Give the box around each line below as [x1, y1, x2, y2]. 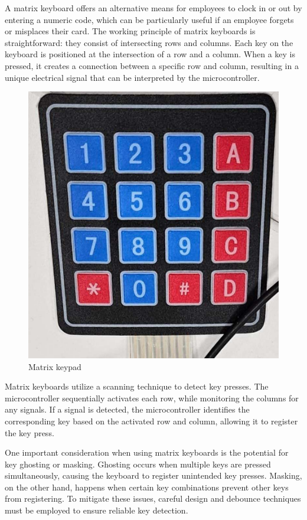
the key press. [5, 426, 54, 439]
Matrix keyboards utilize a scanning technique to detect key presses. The [5, 380, 269, 393]
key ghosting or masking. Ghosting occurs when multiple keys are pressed [5, 457, 271, 470]
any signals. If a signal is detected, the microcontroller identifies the [5, 403, 250, 416]
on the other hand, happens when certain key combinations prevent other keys [5, 480, 289, 493]
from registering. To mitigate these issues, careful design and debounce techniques [5, 492, 301, 505]
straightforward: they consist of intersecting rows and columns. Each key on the [5, 36, 293, 48]
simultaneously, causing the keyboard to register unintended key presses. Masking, [5, 469, 302, 482]
